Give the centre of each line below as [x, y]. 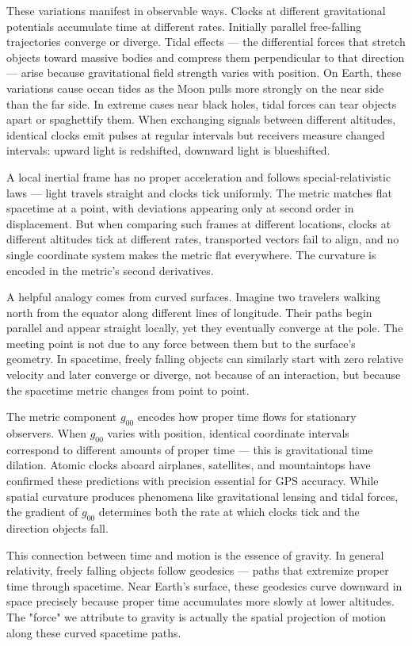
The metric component [62, 417]
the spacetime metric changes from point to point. [128, 390]
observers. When [46, 433]
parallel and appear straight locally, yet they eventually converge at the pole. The [205, 328]
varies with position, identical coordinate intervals [228, 433]
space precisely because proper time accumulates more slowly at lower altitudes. [200, 601]
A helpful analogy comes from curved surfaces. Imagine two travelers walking [194, 297]
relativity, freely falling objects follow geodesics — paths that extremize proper [198, 570]
